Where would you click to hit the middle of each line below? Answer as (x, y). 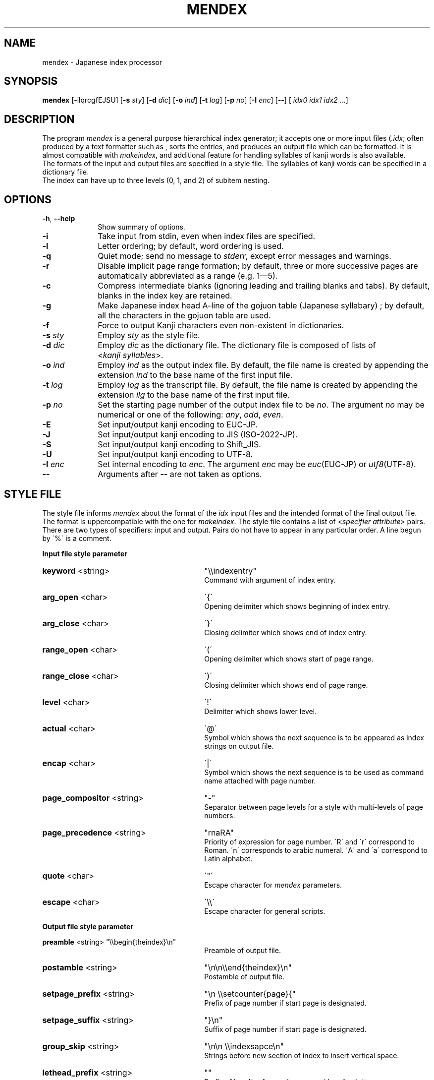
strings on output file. (239, 746)
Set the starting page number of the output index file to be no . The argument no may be (261, 405)
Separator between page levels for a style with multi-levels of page (314, 807)
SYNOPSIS (31, 81)
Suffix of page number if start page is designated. (285, 1029)
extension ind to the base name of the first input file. (195, 375)
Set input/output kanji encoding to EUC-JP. (178, 425)
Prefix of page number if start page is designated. (285, 1003)
